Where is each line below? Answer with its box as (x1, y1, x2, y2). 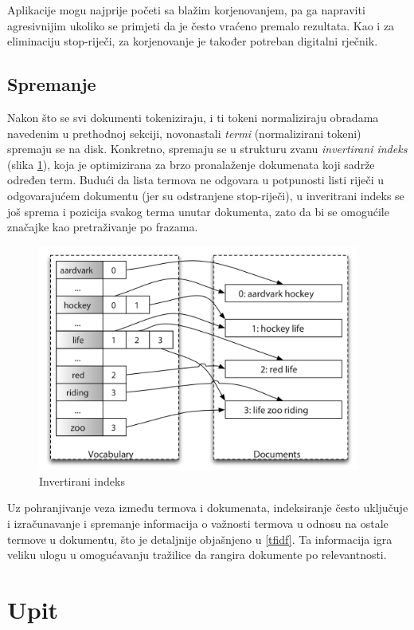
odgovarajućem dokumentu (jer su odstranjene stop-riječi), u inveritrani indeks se (7, 187, 404, 203)
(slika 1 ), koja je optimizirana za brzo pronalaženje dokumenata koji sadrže (7, 156, 375, 172)
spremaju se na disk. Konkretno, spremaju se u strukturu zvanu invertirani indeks (7, 140, 408, 157)
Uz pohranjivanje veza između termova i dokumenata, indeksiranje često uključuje (7, 499, 408, 516)
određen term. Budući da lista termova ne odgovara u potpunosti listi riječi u (7, 171, 385, 188)
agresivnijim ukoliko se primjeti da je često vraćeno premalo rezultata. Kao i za (7, 17, 395, 33)
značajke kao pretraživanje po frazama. (7, 219, 198, 235)
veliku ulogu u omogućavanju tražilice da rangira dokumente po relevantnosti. (7, 546, 387, 563)
